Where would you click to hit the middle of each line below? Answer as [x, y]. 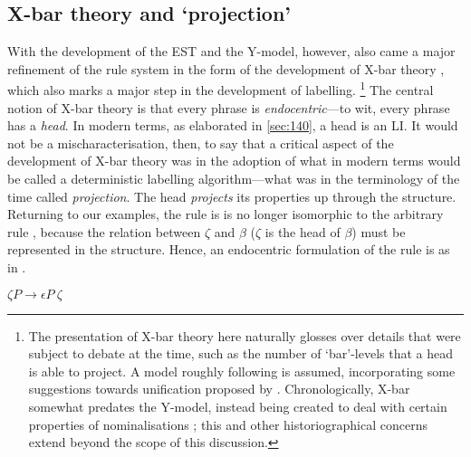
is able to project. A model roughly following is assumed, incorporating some [242, 371]
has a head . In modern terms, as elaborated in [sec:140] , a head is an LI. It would [233, 125]
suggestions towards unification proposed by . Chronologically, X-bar [219, 389]
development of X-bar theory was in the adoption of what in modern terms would [234, 161]
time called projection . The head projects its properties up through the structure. [232, 196]
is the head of [303, 231]
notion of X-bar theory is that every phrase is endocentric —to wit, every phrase [229, 107]
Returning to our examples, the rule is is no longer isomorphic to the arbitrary [226, 214]
